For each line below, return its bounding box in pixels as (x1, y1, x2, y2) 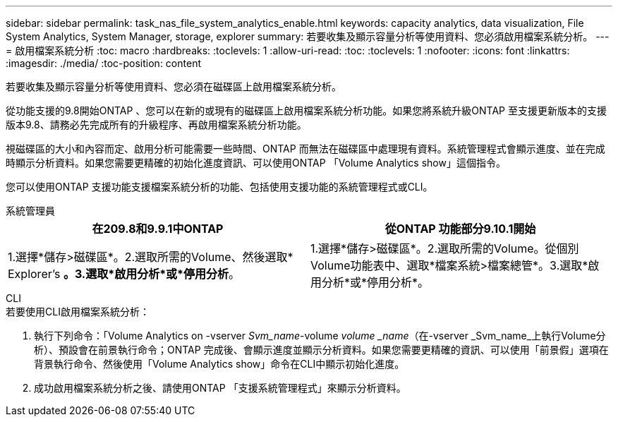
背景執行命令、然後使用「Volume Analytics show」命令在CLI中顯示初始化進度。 (34, 358, 405, 370)
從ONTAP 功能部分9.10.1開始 (384, 222, 536, 236)
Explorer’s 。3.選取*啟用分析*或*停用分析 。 (8, 267, 241, 281)
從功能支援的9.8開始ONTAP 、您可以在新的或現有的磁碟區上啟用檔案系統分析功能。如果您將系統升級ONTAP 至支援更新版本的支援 (6, 104, 607, 116)
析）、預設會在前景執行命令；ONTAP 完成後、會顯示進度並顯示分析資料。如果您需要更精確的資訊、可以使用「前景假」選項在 (34, 344, 609, 356)
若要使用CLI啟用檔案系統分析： (6, 306, 150, 318)
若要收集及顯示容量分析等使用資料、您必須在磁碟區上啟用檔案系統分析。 (6, 80, 341, 92)
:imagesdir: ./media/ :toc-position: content (6, 57, 201, 69)
